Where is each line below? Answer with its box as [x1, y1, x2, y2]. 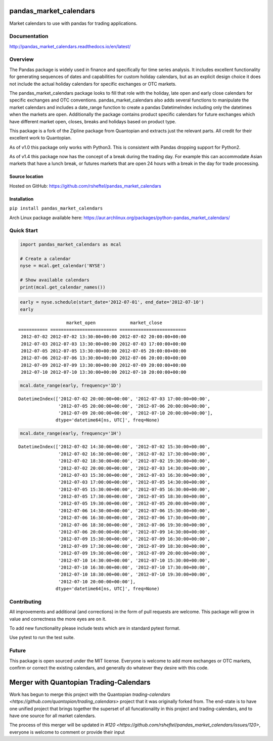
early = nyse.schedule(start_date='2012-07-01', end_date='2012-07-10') [20, 299, 204, 305]
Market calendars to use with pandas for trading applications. [9, 20, 138, 26]
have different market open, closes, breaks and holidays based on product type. [9, 118, 176, 124]
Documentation [9, 33, 49, 40]
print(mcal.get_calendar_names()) [20, 284, 106, 290]
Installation [9, 196, 34, 202]
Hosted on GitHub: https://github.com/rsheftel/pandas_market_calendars [9, 183, 161, 189]
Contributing [9, 598, 41, 605]
